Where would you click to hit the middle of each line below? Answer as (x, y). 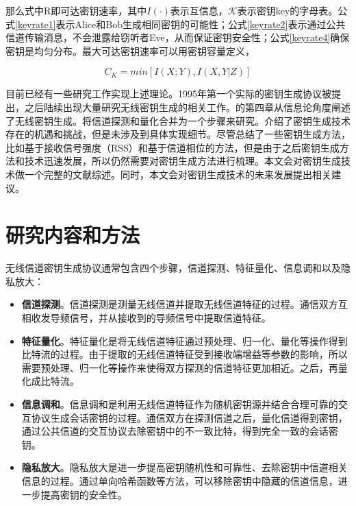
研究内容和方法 (73, 235)
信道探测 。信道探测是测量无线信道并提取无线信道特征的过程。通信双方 (180, 304)
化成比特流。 (50, 381)
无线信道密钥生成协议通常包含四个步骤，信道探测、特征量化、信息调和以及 (173, 268)
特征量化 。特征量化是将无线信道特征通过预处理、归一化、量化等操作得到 (185, 340)
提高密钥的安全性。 (84, 494)
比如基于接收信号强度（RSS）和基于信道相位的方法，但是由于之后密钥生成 (173, 147)
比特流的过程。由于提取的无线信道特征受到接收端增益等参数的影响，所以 (185, 354)
